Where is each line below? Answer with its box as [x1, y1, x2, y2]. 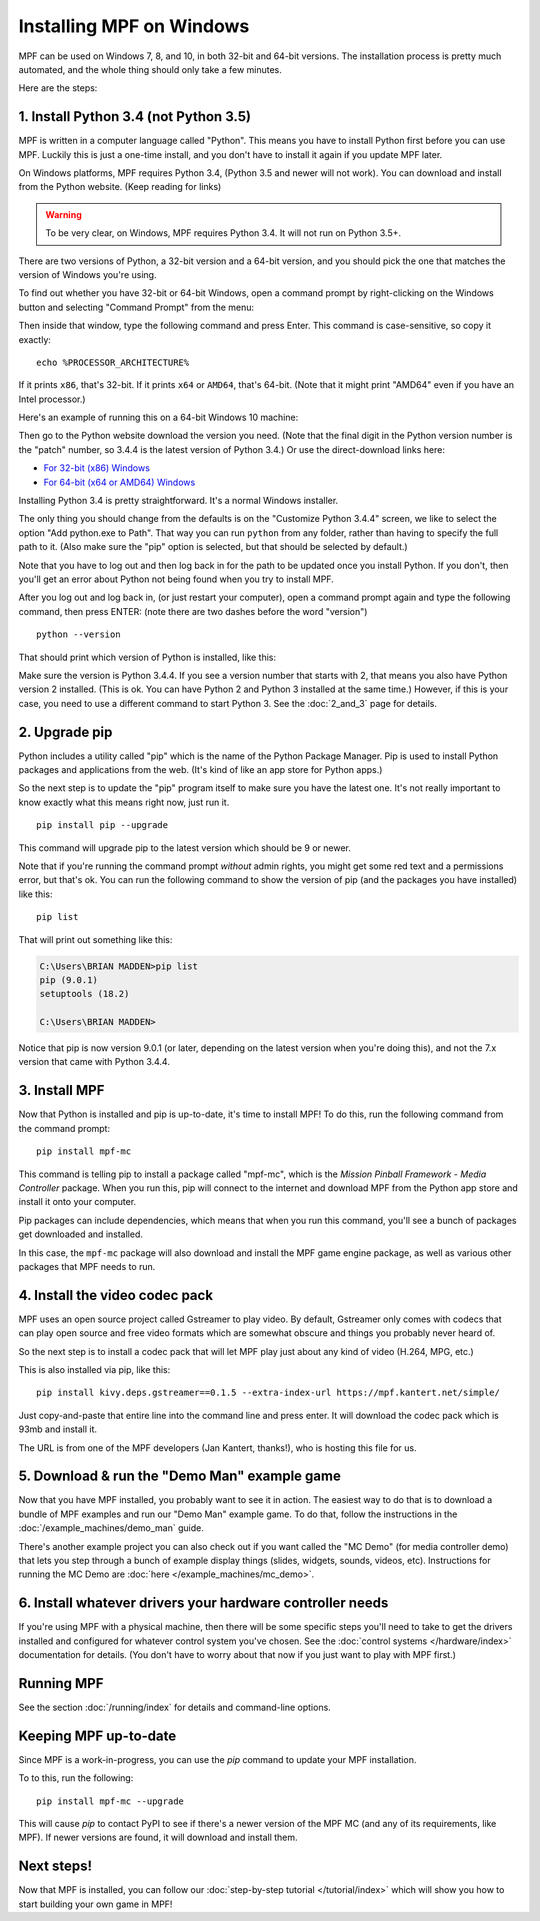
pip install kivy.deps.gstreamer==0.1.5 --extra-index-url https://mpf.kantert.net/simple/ [36, 1387, 500, 1399]
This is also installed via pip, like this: [18, 1363, 171, 1375]
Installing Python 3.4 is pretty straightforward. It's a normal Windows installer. [18, 495, 339, 507]
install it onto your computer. [18, 1196, 137, 1208]
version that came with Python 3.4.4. [18, 1056, 170, 1068]
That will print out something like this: [18, 933, 173, 945]
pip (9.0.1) [39, 974, 99, 985]
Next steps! [18, 1858, 93, 1875]
